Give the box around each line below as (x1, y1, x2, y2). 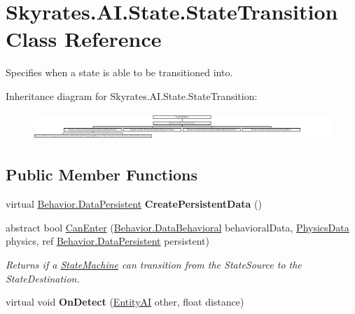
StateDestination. (6, 271, 80, 285)
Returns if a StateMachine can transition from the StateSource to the (6, 257, 302, 271)
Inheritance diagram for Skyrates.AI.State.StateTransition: (6, 88, 258, 103)
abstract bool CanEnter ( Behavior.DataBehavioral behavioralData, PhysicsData (6, 220, 349, 234)
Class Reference (6, 24, 162, 53)
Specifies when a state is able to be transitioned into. (6, 65, 233, 80)
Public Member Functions (6, 164, 197, 185)
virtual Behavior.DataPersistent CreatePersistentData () (6, 197, 262, 211)
